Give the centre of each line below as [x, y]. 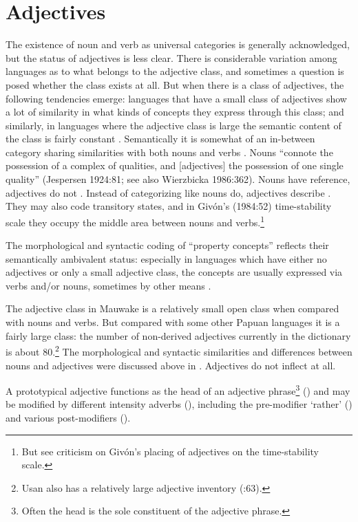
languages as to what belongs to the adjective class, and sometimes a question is [175, 71]
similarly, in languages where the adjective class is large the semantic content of [173, 125]
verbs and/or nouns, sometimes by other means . [108, 285]
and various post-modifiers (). [68, 417]
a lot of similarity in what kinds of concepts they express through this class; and [175, 112]
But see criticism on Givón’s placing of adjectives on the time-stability [170, 451]
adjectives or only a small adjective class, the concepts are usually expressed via [174, 272]
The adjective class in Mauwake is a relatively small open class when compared [172, 308]
